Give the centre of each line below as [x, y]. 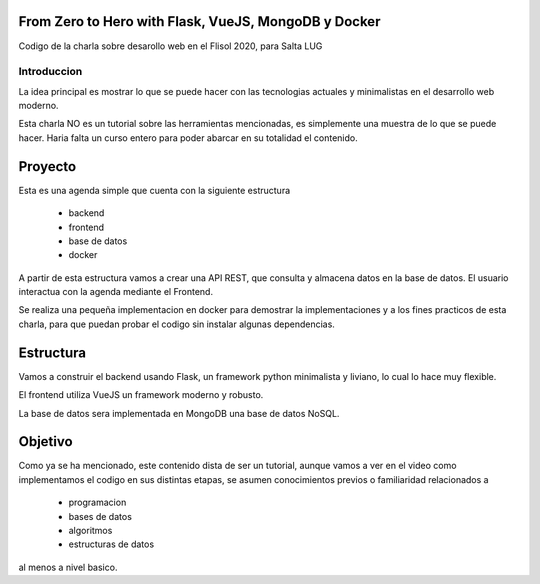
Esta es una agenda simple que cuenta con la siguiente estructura [154, 190]
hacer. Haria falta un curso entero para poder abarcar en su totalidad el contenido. [188, 137]
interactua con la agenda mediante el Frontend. [116, 292]
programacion [97, 502]
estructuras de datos [111, 544]
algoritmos [90, 531]
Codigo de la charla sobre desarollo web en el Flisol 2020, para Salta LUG [170, 46]
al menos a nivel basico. [68, 567]
